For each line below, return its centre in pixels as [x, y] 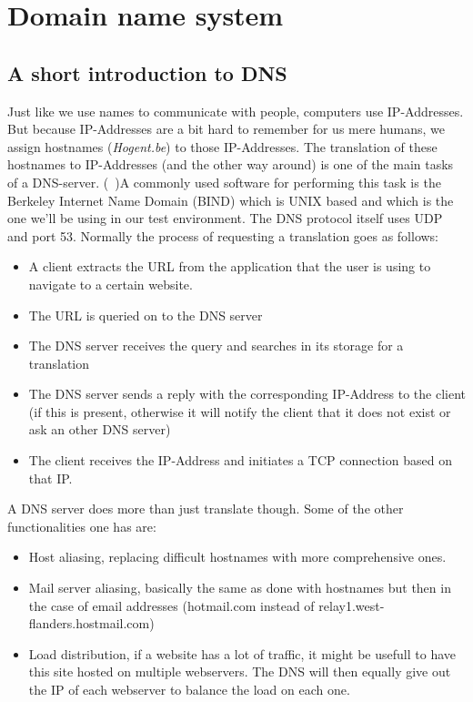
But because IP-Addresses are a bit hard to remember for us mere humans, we [226, 129]
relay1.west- [352, 605]
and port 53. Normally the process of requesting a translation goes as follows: [223, 235]
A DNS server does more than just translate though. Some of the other [206, 509]
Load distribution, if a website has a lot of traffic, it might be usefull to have [242, 653]
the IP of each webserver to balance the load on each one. [189, 690]
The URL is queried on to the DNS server [146, 315]
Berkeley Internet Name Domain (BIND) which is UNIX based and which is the [231, 200]
